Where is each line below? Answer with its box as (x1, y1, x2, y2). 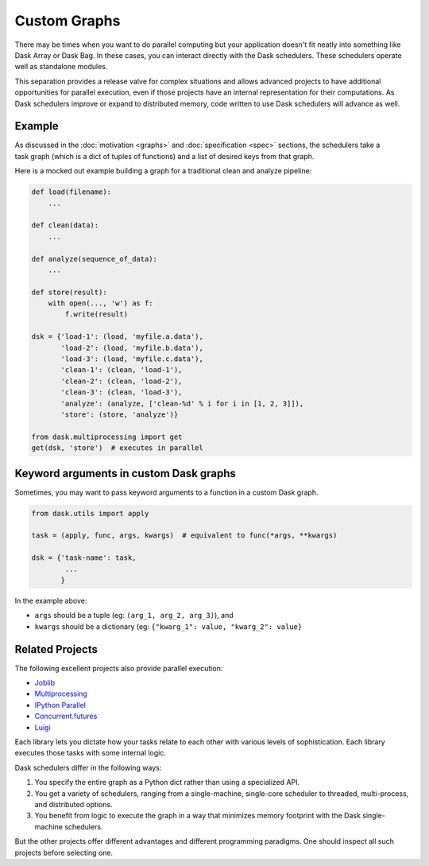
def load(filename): (31, 188, 111, 196)
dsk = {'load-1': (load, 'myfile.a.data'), (31, 332, 204, 341)
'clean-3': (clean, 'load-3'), (60, 388, 183, 397)
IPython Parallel (34, 700, 87, 709)
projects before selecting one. (14, 848, 114, 857)
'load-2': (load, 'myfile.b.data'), (60, 343, 204, 352)
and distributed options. (34, 799, 113, 809)
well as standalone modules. (14, 62, 108, 72)
